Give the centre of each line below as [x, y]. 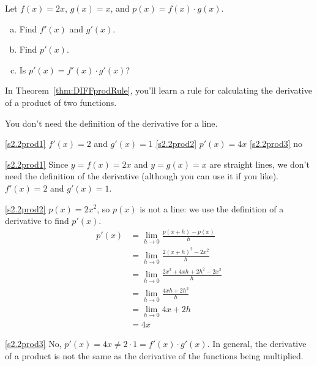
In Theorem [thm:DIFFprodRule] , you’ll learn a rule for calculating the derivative [158, 90]
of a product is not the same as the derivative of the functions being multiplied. [154, 355]
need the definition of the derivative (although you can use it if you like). [142, 176]
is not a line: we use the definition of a [212, 208]
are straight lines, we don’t [259, 164]
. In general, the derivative [257, 343]
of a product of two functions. [61, 102]
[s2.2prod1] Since [37, 164]
